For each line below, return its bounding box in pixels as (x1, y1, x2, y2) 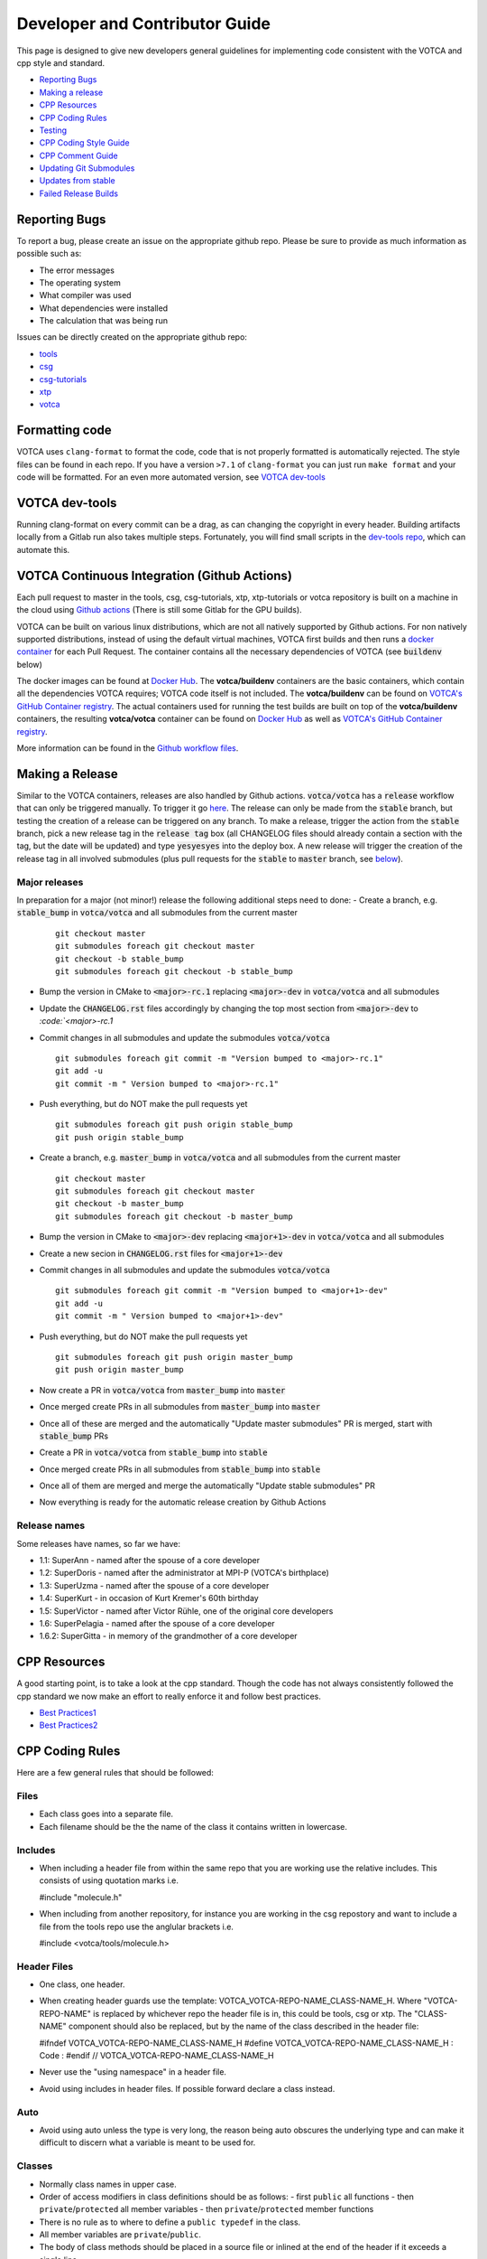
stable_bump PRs (39, 1430, 108, 1441)
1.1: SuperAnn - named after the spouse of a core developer (39, 1555, 261, 1565)
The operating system (39, 277, 121, 288)
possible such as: (16, 248, 82, 259)
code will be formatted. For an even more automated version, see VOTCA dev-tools (16, 472, 326, 483)
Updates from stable (39, 175, 116, 186)
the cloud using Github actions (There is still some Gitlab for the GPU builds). (16, 605, 302, 615)
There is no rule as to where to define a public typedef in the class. (39, 2217, 301, 2227)
